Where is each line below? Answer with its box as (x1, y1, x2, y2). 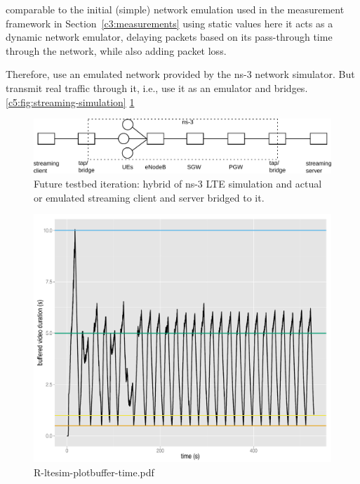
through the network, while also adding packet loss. (6, 43, 227, 58)
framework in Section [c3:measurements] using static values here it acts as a (6, 15, 333, 30)
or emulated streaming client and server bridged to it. (34, 190, 265, 204)
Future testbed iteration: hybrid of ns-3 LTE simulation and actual (34, 176, 322, 190)
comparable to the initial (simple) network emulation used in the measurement (6, 2, 345, 16)
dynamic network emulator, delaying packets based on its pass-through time (6, 30, 333, 44)
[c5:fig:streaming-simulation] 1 (6, 94, 135, 109)
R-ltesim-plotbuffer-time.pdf (34, 464, 154, 479)
